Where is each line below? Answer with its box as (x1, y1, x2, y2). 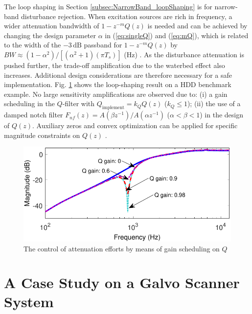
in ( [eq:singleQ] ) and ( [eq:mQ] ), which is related (105, 30, 249, 40)
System (4, 291, 54, 311)
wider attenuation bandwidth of (4, 21, 99, 31)
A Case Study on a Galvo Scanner (4, 272, 240, 292)
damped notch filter (4, 110, 63, 120)
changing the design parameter (4, 30, 96, 40)
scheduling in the (4, 98, 55, 109)
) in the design (200, 110, 243, 120)
